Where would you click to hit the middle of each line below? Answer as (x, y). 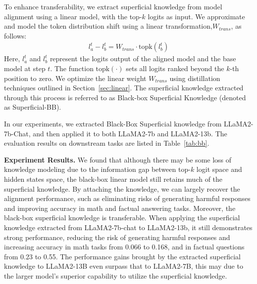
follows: (15, 35)
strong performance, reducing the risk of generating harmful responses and (117, 237)
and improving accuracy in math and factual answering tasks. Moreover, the (120, 208)
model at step (25, 68)
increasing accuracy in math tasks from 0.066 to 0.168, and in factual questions (124, 247)
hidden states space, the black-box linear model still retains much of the (113, 179)
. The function (72, 68)
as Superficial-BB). (33, 107)
